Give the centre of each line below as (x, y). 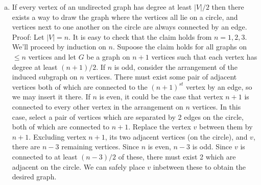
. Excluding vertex (57, 136)
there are (26, 147)
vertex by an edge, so (219, 86)
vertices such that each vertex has (204, 56)
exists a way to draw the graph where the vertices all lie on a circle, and (125, 17)
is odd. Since (212, 147)
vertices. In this (217, 106)
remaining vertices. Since (100, 147)
